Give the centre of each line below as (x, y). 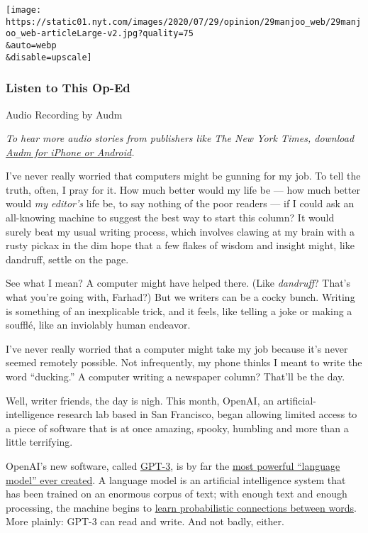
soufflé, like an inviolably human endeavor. (98, 325)
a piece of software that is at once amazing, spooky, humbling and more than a (177, 428)
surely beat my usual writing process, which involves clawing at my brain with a (180, 231)
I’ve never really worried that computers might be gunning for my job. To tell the (183, 176)
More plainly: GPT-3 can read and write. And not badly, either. (145, 521)
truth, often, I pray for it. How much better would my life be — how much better (183, 189)
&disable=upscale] (49, 57)
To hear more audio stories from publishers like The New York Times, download (180, 138)
